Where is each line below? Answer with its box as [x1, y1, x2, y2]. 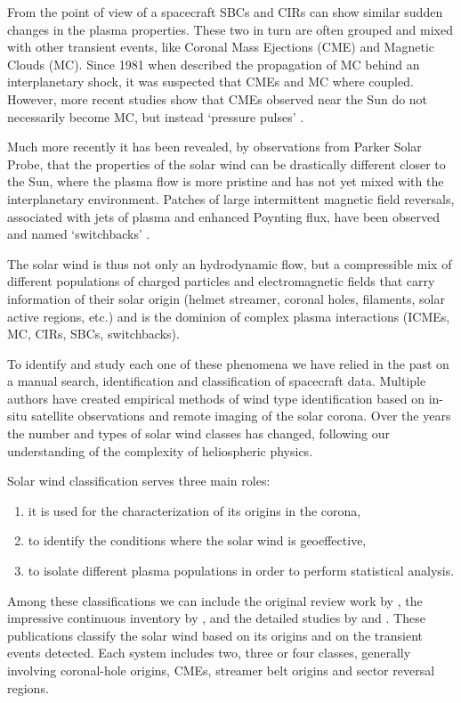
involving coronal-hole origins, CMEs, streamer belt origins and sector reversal [7, 661, 435, 679]
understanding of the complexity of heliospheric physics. [7, 441, 313, 460]
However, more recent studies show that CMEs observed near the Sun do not [7, 89, 428, 108]
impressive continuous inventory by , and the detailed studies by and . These [7, 609, 425, 627]
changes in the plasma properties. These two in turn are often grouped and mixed [7, 20, 454, 38]
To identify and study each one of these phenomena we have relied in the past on [7, 354, 449, 372]
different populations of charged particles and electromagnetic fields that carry [7, 272, 435, 290]
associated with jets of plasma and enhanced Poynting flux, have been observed [7, 207, 440, 225]
